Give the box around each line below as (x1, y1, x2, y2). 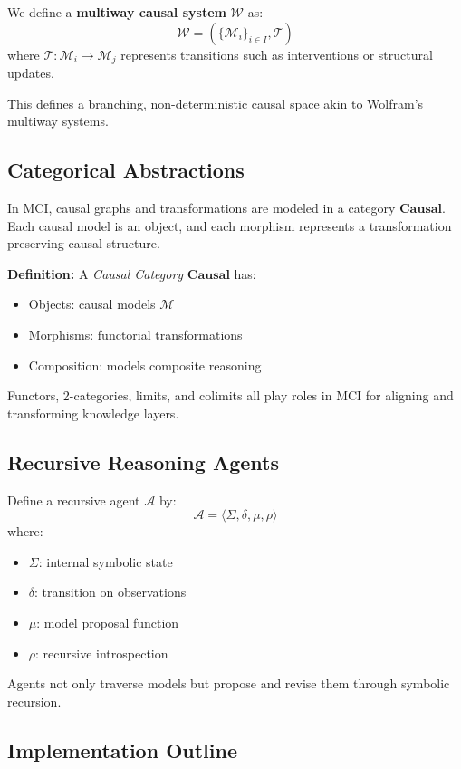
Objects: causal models (28, 294, 156, 313)
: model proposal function (36, 612, 179, 631)
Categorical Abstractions (7, 156, 245, 184)
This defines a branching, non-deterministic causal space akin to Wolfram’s (7, 93, 424, 112)
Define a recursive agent (7, 490, 140, 509)
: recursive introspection (35, 643, 168, 662)
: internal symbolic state (38, 552, 173, 571)
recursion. (7, 691, 62, 710)
